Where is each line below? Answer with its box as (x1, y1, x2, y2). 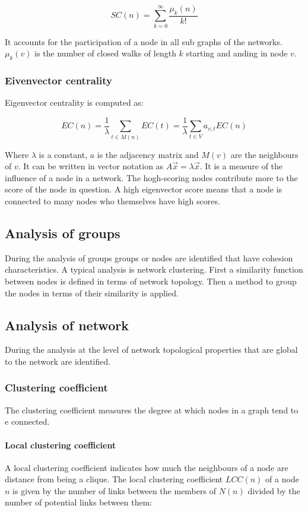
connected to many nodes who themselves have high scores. (5, 194, 220, 207)
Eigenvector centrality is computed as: (5, 96, 144, 109)
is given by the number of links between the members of (12, 484, 216, 497)
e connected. (5, 415, 50, 428)
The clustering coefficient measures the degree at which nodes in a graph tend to (5, 403, 299, 416)
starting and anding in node (186, 47, 288, 59)
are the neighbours (230, 148, 299, 160)
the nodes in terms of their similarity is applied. (5, 286, 179, 299)
